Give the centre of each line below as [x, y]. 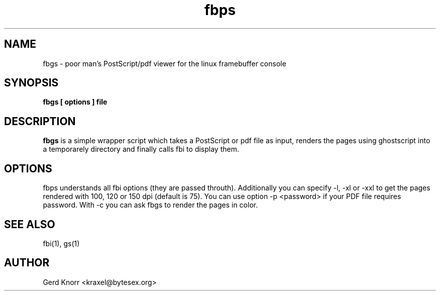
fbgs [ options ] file [75, 102]
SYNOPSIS [31, 83]
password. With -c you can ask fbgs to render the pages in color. [150, 205]
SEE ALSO [30, 224]
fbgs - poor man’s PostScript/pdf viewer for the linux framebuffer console [164, 63]
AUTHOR [27, 263]
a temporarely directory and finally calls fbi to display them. [141, 149]
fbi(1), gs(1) [61, 243]
